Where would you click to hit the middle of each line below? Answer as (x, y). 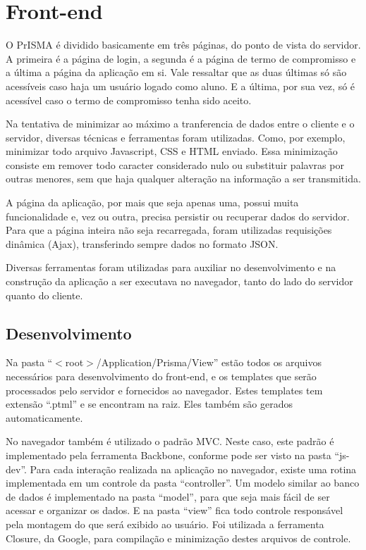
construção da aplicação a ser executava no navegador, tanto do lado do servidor (179, 281)
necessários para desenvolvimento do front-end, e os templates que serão (161, 376)
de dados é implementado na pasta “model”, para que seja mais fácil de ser (168, 496)
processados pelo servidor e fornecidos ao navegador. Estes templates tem (164, 390)
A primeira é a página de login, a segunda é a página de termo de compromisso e (181, 58)
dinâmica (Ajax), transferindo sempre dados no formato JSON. (142, 243)
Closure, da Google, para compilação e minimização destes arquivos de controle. (178, 538)
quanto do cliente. (44, 295)
